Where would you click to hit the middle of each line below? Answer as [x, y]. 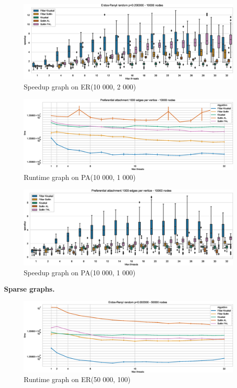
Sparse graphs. [29, 289]
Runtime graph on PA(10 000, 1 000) [80, 177]
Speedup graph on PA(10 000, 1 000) [80, 272]
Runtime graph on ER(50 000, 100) [77, 379]
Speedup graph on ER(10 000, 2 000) [80, 86]
